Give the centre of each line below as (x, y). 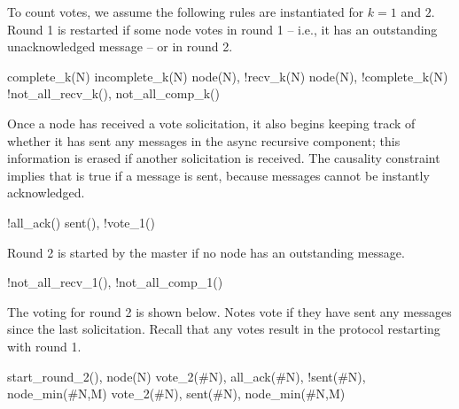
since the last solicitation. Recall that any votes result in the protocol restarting (224, 329)
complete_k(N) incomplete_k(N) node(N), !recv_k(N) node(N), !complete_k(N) (228, 76)
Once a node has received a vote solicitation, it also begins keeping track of (211, 123)
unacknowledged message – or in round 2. (120, 46)
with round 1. (44, 346)
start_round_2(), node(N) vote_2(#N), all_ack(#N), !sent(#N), (187, 376)
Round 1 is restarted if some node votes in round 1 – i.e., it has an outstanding (222, 29)
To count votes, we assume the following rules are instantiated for (186, 12)
